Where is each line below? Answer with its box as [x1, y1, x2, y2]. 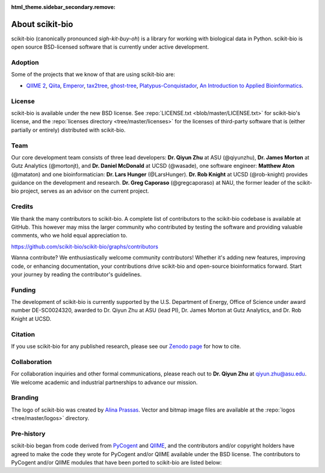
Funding [11, 286, 36, 294]
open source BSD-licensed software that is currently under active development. [11, 43, 209, 51]
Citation [11, 330, 36, 338]
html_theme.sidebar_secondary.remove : [11, 4, 116, 10]
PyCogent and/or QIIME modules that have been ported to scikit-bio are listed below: [11, 459, 222, 466]
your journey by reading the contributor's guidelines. [11, 271, 142, 278]
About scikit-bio [11, 19, 73, 29]
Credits [11, 202, 33, 211]
